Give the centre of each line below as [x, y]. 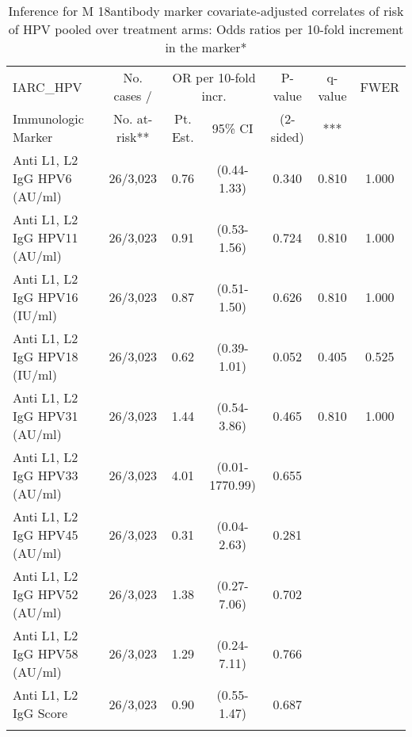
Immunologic [48, 118]
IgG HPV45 [46, 535]
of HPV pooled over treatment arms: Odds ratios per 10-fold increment [206, 29]
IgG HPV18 [46, 356]
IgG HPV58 [46, 653]
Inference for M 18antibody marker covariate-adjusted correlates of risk [206, 11]
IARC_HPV [48, 86]
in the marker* [206, 47]
